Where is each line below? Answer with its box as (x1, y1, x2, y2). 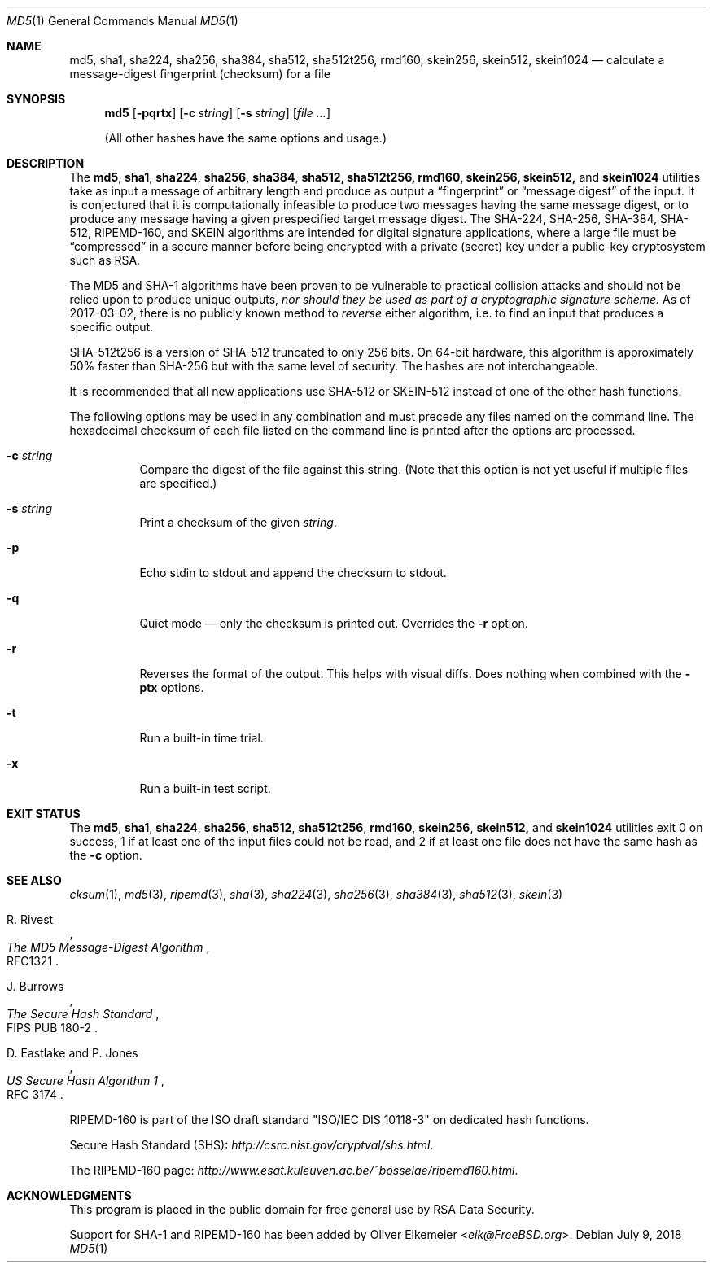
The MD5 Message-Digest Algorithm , (7, 940, 210, 954)
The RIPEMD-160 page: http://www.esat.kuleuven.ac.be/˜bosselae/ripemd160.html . (69, 1163, 518, 1177)
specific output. (69, 320, 154, 334)
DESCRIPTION (7, 156, 85, 170)
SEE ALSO (7, 873, 62, 887)
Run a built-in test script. (139, 781, 271, 795)
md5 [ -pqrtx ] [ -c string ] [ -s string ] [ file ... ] (104, 106, 330, 120)
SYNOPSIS (7, 92, 66, 106)
